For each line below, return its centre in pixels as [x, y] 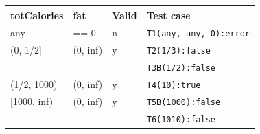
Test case [168, 15]
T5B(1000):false [184, 102]
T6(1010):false [181, 119]
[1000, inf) [32, 101]
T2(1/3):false [178, 51]
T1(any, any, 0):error [198, 34]
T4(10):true [174, 86]
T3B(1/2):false [181, 68]
